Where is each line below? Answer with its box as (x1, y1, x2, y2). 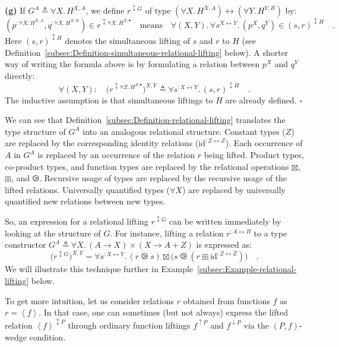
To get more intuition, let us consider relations (5, 294, 175, 307)
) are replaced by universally (182, 183, 286, 195)
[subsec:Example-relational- (197, 263, 297, 275)
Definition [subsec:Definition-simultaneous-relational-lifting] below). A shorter (5, 46, 289, 58)
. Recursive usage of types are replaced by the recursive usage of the (39, 172, 287, 184)
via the (243, 318, 269, 331)
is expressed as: (196, 238, 252, 251)
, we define (85, 4, 125, 16)
